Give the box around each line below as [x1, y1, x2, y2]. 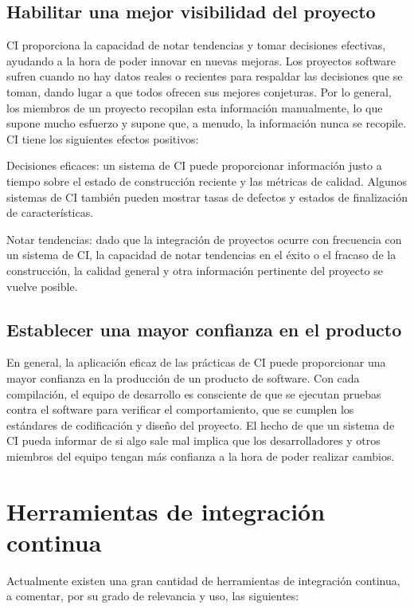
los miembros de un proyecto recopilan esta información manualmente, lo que [6, 99, 383, 116]
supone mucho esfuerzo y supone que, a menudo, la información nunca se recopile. [6, 115, 407, 132]
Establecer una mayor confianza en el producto [6, 316, 402, 341]
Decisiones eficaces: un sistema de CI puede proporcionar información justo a [6, 157, 382, 174]
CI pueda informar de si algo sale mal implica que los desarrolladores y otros [6, 432, 381, 449]
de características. [6, 204, 94, 221]
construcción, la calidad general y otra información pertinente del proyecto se [6, 261, 383, 278]
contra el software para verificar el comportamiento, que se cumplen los [6, 401, 354, 418]
